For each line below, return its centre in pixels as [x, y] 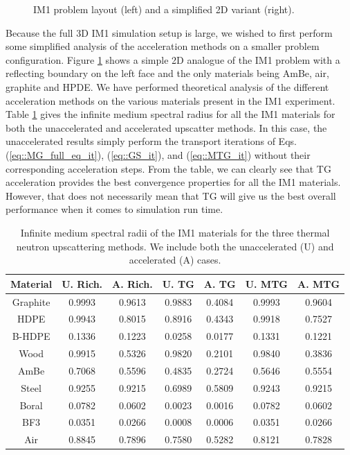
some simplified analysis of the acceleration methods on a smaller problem [163, 46]
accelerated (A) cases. [175, 260]
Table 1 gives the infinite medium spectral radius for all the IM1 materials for [171, 114]
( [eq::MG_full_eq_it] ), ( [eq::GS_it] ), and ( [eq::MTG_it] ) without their [158, 154]
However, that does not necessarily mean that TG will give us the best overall [171, 195]
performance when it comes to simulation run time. [114, 209]
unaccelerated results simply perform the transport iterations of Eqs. [151, 141]
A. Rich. [132, 283]
